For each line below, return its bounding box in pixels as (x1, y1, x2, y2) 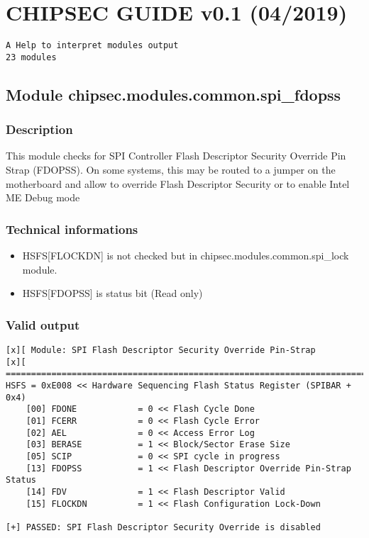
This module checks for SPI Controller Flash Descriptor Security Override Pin (6, 148, 346, 163)
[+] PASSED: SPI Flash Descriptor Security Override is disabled (6, 522, 321, 532)
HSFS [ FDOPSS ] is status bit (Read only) (22, 286, 203, 301)
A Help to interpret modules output (6, 40, 179, 51)
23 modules (6, 52, 57, 62)
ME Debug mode (6, 190, 80, 205)
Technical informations (6, 220, 138, 237)
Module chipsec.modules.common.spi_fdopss (6, 83, 341, 105)
